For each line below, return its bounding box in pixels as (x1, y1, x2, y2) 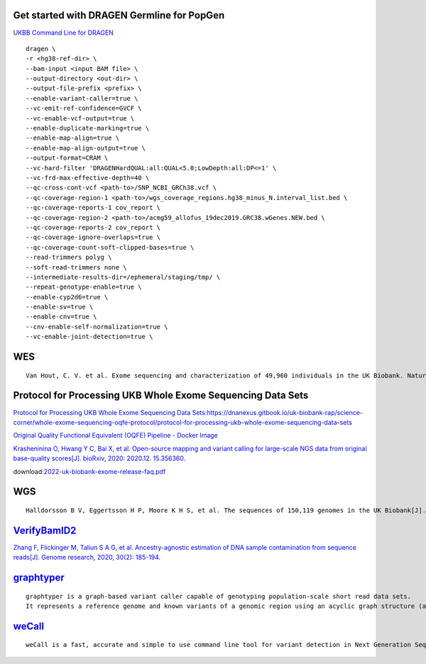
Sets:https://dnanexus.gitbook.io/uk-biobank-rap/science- (192, 408, 364, 416)
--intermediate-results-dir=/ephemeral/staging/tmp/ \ (26, 273, 221, 281)
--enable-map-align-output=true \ (26, 144, 146, 152)
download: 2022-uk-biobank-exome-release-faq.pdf (13, 467, 166, 475)
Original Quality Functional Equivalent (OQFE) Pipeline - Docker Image (13, 431, 218, 440)
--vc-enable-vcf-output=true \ (26, 114, 135, 122)
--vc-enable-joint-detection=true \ (26, 333, 153, 341)
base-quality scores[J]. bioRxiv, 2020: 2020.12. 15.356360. (13, 454, 186, 463)
